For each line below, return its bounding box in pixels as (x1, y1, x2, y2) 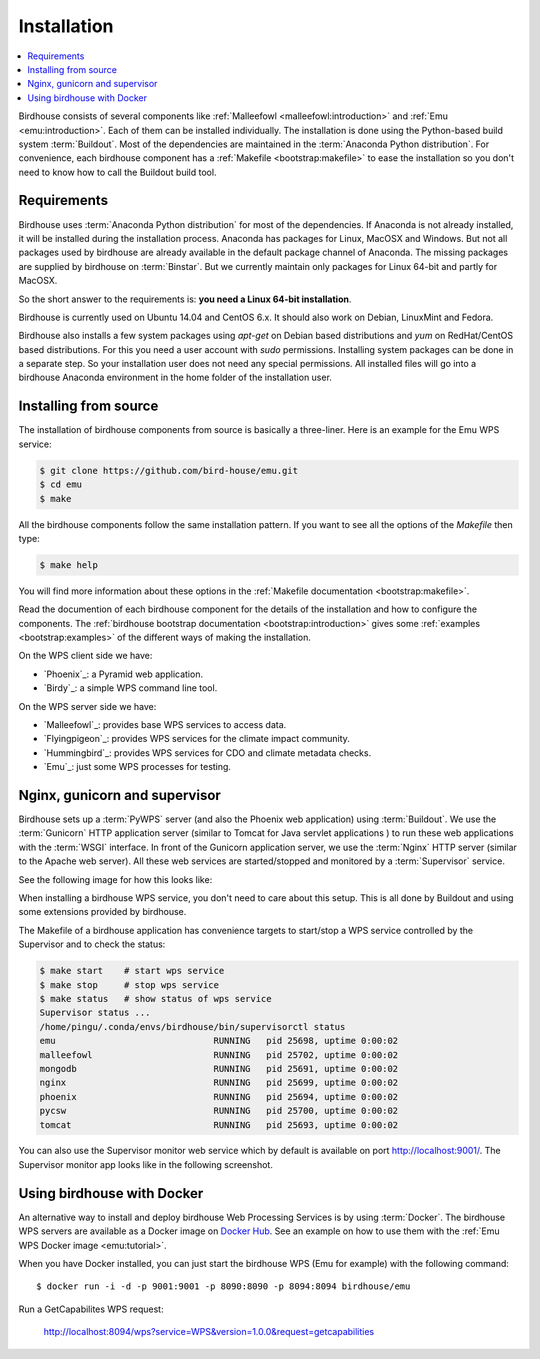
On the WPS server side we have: (18, 700, 157, 712)
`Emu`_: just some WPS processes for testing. (43, 761, 232, 773)
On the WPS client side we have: (18, 650, 153, 662)
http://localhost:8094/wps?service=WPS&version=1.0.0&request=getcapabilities (43, 1326, 375, 1338)
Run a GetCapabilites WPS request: (18, 1303, 164, 1315)
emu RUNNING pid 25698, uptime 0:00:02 (39, 1035, 399, 1047)
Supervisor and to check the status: (18, 938, 166, 950)
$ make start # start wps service (39, 965, 225, 977)
